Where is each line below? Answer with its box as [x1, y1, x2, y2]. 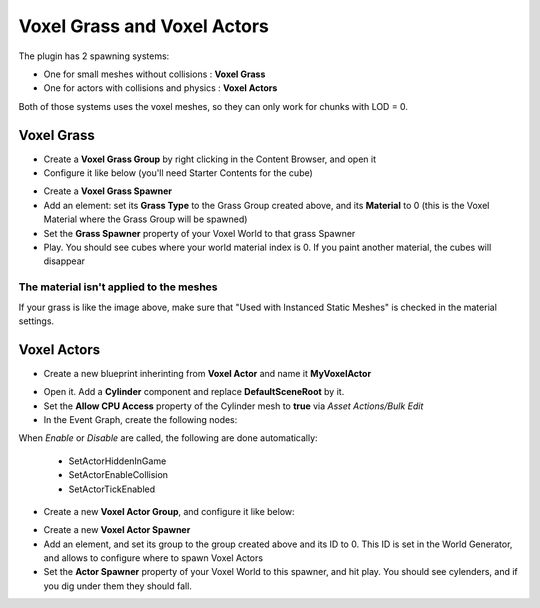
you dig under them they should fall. [43, 580, 192, 592]
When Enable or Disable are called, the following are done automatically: [18, 432, 319, 444]
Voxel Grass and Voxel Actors [18, 15, 269, 37]
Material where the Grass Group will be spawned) [43, 213, 248, 225]
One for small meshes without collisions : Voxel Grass [43, 68, 266, 80]
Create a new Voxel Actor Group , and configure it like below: [43, 505, 295, 517]
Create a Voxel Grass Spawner [43, 185, 173, 197]
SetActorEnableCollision [68, 469, 169, 481]
